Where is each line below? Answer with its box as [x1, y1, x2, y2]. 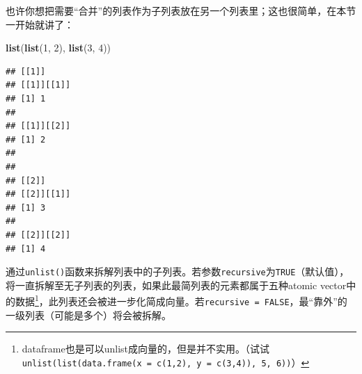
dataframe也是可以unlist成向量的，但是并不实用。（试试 [22, 341, 269, 356]
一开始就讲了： [6, 17, 74, 31]
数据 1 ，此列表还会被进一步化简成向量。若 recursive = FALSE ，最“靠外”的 [15, 292, 347, 308]
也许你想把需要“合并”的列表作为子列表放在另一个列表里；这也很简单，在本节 [6, 3, 356, 17]
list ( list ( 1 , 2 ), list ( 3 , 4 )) [6, 40, 111, 55]
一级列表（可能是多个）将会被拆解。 [6, 307, 171, 322]
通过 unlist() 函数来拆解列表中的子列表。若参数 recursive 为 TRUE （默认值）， [6, 264, 349, 279]
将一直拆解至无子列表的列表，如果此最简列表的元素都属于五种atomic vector [6, 277, 347, 292]
